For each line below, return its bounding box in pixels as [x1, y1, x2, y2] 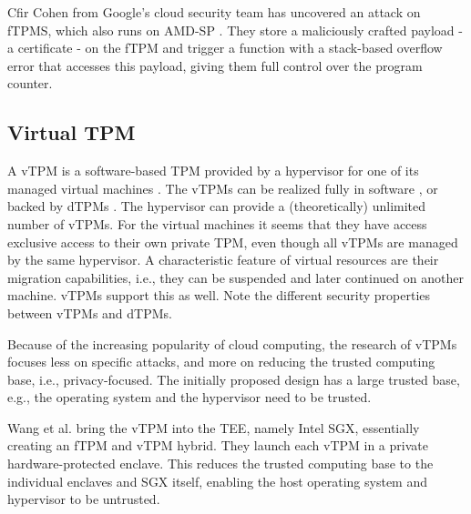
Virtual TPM [7, 118, 136, 146]
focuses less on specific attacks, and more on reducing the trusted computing [7, 352, 435, 371]
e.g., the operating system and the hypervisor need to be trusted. [7, 388, 372, 407]
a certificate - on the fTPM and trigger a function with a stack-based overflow [7, 38, 443, 57]
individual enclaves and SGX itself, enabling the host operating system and [7, 471, 428, 490]
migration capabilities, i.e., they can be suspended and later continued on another [7, 267, 464, 287]
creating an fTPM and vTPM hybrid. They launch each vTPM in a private [7, 436, 428, 455]
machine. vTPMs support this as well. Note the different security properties [7, 286, 431, 305]
